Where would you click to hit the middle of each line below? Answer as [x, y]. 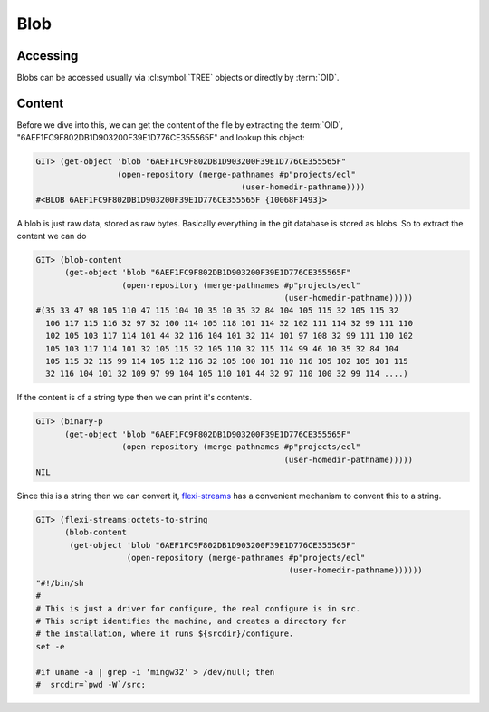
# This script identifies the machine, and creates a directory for [191, 621]
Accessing [48, 56]
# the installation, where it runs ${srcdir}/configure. [165, 634]
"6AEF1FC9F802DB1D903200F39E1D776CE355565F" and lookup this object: [161, 138]
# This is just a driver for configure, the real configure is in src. [198, 608]
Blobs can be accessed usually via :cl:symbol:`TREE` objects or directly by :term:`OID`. [178, 78]
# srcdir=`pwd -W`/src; [91, 684]
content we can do [52, 236]
